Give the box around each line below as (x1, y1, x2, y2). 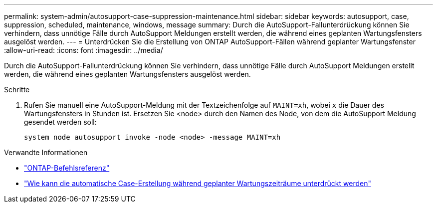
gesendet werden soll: (24, 118, 97, 126)
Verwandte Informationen (4, 148, 88, 157)
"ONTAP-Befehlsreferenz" (24, 164, 110, 172)
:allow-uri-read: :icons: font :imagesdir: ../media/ (4, 46, 163, 54)
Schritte (4, 85, 30, 94)
